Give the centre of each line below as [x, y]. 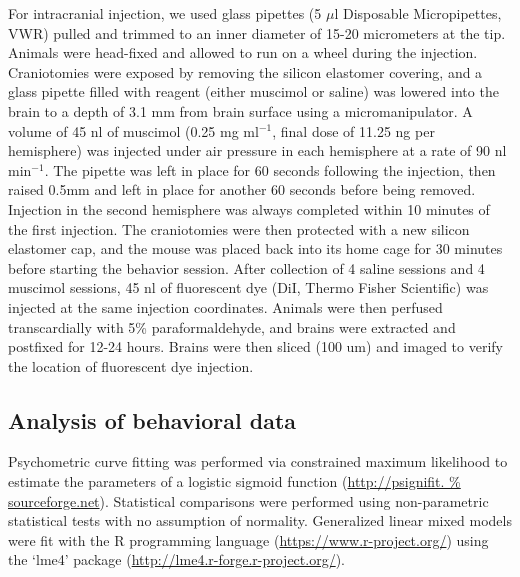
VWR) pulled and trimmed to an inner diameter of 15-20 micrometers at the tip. [257, 32]
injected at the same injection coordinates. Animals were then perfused [225, 306]
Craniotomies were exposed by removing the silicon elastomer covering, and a [245, 71]
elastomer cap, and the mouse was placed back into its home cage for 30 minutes [255, 248]
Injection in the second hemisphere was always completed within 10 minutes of [249, 208]
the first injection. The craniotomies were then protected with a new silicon [239, 228]
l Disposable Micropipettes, [418, 13]
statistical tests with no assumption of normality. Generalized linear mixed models [260, 520]
